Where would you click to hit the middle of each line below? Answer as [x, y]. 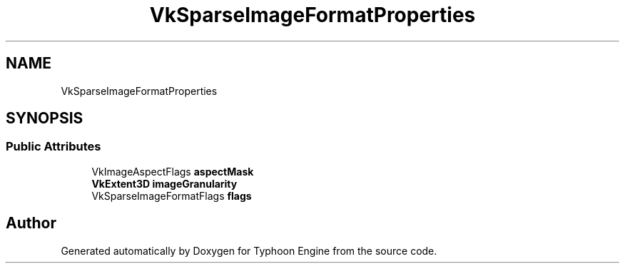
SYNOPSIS [45, 118]
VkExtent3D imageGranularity [164, 183]
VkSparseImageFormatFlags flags [172, 196]
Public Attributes [54, 147]
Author [31, 223]
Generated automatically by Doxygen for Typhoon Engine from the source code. [249, 250]
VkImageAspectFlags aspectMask [173, 171]
